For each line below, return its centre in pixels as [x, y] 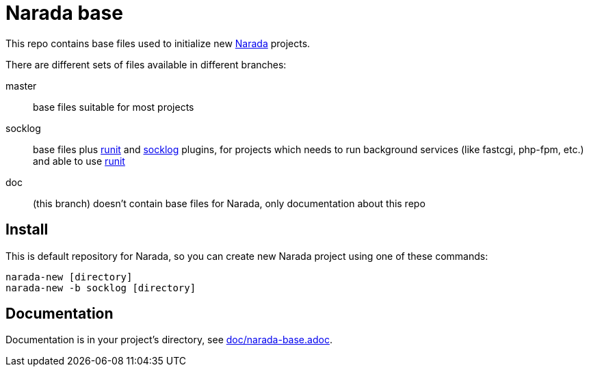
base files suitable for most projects [114, 107]
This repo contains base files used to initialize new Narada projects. [158, 43]
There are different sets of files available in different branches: [146, 64]
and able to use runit [79, 161]
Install [27, 230]
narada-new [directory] [69, 277]
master [21, 85]
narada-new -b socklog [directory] [101, 288]
